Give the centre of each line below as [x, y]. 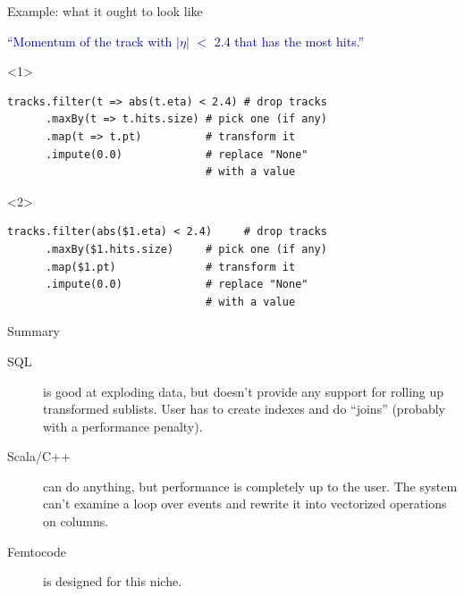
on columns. [76, 521]
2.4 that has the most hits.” [289, 41]
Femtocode [37, 551]
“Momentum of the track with [90, 41]
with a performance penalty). [123, 426]
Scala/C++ [39, 456]
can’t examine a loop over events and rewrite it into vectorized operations [245, 504]
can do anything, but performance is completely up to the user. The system [250, 486]
